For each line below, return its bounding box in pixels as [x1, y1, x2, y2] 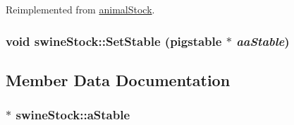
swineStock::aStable [16, 106, 130, 124]
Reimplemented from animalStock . [6, 2, 155, 16]
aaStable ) [236, 32, 290, 49]
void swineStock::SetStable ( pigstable [6, 32, 222, 49]
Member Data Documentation [6, 69, 231, 90]
